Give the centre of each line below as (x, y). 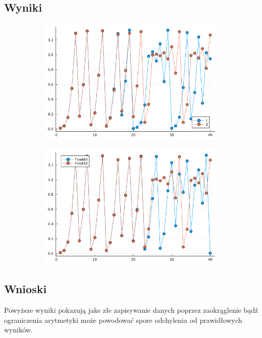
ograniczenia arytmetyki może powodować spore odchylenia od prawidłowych (123, 320)
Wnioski (25, 289)
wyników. (18, 330)
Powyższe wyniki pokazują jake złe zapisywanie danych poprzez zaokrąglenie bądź (131, 310)
